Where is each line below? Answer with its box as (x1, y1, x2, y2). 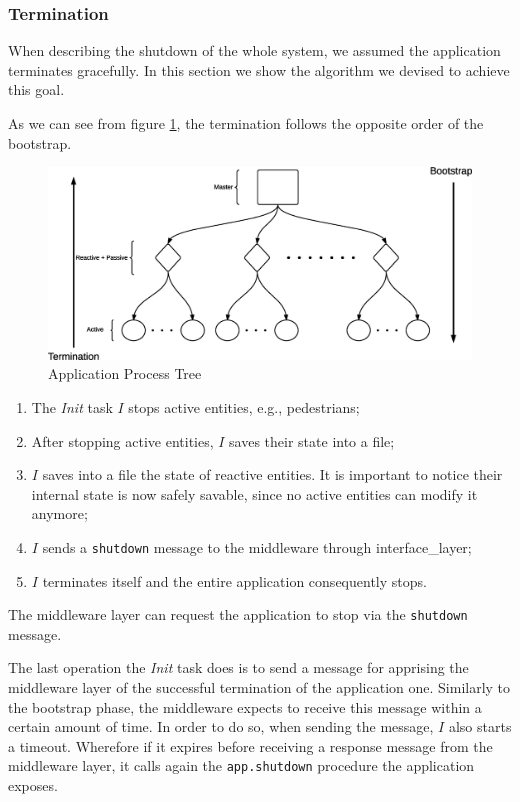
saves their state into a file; (229, 430, 395, 451)
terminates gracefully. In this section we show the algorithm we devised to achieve (8, 59, 510, 80)
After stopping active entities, (31, 430, 214, 451)
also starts (448, 716, 512, 737)
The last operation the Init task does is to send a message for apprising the (8, 657, 469, 678)
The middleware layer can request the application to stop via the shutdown (8, 604, 468, 625)
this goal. (8, 79, 65, 100)
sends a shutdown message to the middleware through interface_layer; (42, 536, 472, 557)
